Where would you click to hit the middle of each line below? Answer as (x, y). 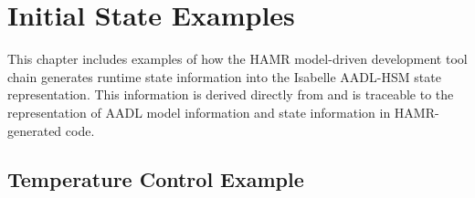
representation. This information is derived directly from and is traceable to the (231, 94)
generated (35, 130)
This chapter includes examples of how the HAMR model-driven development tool (237, 59)
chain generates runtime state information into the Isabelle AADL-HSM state (224, 76)
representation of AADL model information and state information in (199, 112)
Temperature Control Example (156, 179)
